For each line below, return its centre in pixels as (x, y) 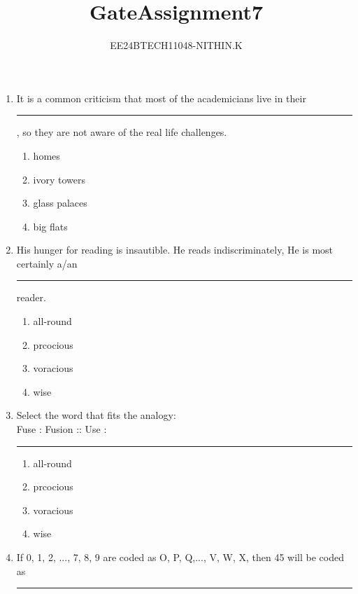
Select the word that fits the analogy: (96, 415)
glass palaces (60, 203)
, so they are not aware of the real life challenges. (122, 132)
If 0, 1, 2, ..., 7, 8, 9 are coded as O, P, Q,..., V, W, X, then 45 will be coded (180, 557)
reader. (31, 297)
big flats (50, 226)
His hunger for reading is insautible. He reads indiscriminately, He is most (175, 250)
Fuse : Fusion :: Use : (62, 429)
